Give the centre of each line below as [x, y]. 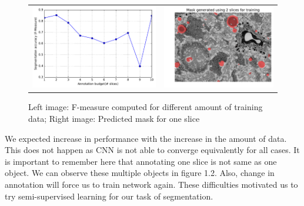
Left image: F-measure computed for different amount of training [146, 107]
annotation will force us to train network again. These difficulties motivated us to [151, 184]
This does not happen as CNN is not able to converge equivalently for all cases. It [152, 150]
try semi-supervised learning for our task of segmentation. [109, 196]
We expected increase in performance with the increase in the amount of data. [146, 138]
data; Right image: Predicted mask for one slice [114, 118]
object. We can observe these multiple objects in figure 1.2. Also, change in [140, 173]
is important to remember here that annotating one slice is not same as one [141, 161]
